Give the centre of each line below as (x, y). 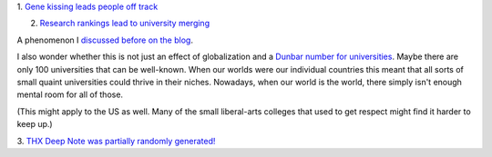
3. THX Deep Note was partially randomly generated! (116, 141)
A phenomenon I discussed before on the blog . (105, 40)
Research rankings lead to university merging (124, 24)
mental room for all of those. (70, 94)
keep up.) (35, 124)
